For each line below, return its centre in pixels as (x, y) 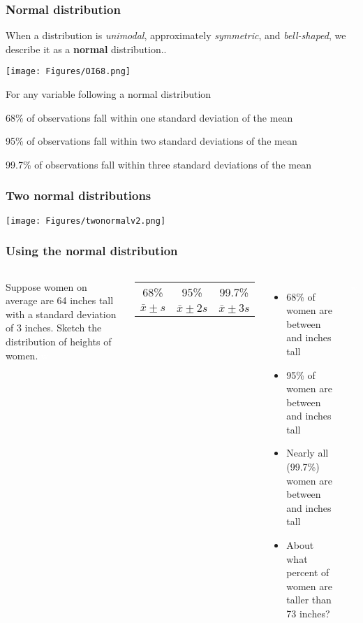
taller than (309, 600)
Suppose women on (46, 286)
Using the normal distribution (92, 251)
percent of (308, 572)
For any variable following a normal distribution (109, 94)
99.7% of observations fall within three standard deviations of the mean (158, 164)
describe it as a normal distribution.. (86, 49)
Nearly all (308, 453)
